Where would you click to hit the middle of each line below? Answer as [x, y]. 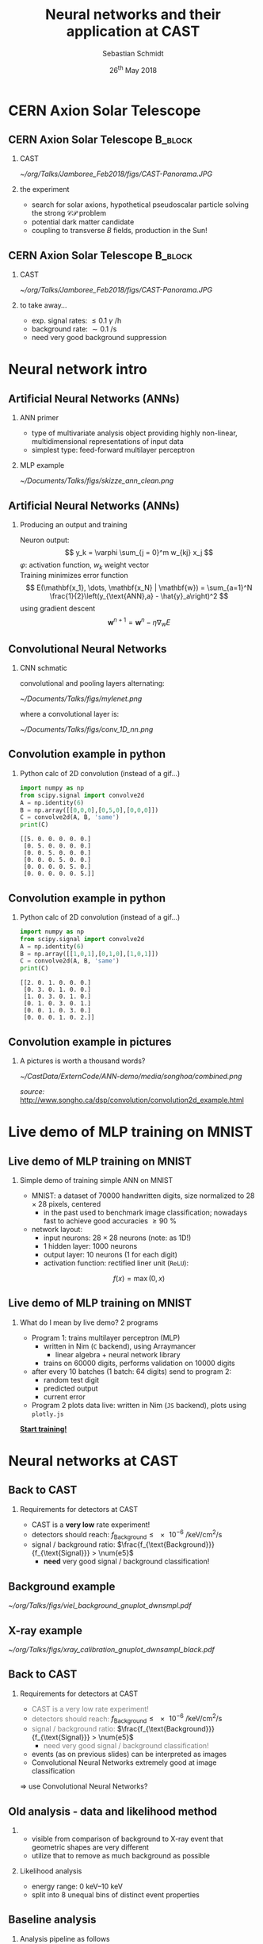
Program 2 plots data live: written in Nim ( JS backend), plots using [139, 1405]
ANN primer [39, 418]
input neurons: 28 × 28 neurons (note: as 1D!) [117, 1238]
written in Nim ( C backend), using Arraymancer [120, 1346]
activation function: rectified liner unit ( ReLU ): [116, 1263]
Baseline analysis [52, 1920]
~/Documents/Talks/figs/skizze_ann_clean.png [97, 480]
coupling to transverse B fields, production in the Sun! [119, 231]
